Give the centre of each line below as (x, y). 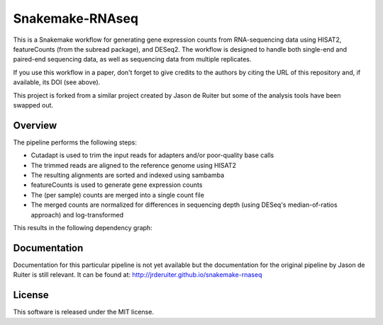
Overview (35, 125)
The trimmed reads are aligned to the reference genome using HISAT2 (134, 165)
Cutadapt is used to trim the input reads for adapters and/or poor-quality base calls (152, 155)
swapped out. (33, 105)
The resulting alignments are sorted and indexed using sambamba (128, 175)
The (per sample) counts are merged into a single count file (118, 195)
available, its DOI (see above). (57, 82)
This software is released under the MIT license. (83, 312)
